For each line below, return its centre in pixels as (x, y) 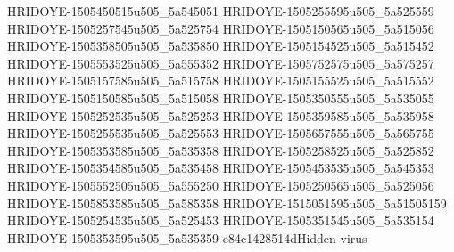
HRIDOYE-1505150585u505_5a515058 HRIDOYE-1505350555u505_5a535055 (221, 98)
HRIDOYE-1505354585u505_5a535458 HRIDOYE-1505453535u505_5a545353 (221, 168)
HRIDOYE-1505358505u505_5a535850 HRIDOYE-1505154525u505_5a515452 (221, 46)
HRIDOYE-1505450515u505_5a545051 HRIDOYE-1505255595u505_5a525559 (221, 11)
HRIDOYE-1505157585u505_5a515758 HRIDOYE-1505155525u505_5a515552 (221, 81)
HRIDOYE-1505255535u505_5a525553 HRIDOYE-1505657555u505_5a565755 (221, 133)
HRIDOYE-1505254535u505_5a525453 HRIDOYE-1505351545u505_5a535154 (221, 220)
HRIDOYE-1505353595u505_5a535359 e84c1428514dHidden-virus (187, 237)
